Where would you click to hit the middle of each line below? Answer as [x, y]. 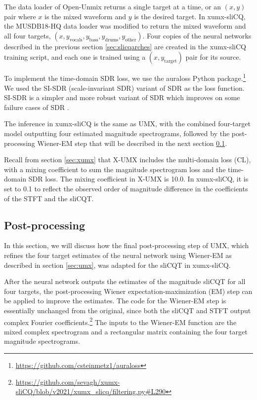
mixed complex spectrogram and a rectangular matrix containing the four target [126, 331]
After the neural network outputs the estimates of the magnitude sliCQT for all [125, 281]
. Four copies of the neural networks [197, 35]
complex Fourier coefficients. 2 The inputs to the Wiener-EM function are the [120, 321]
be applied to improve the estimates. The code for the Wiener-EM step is [115, 301]
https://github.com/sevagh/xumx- [68, 382]
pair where [20, 16]
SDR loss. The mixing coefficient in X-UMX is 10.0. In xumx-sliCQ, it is [138, 179]
